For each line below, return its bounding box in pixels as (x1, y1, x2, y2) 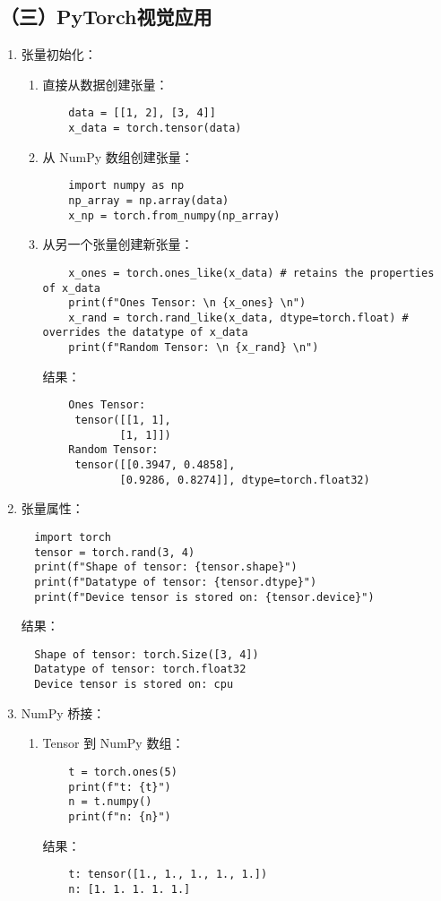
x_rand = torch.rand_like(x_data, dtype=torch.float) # (68, 311, 409, 324)
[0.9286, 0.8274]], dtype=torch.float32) (119, 473, 370, 486)
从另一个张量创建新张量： (42, 235, 194, 253)
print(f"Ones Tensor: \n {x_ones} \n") (68, 296, 307, 310)
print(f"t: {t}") (68, 780, 171, 794)
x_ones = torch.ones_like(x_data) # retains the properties (68, 266, 435, 279)
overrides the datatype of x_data (42, 326, 248, 339)
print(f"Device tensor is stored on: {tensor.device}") (34, 590, 375, 604)
